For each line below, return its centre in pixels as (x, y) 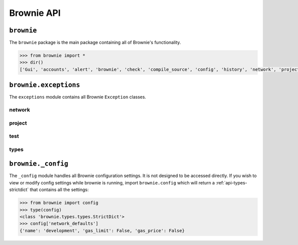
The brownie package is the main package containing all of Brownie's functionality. (95, 43)
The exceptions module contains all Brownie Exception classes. (78, 97)
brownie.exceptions (45, 85)
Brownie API (35, 13)
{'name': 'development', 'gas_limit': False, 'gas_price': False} (102, 230)
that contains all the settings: (59, 190)
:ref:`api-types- (232, 183)
